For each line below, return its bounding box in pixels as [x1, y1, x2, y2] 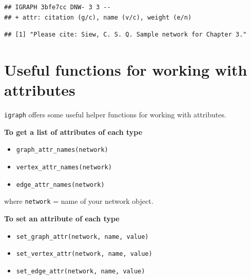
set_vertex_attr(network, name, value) [16, 250, 152, 258]
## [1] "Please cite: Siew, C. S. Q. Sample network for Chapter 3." [4, 31, 247, 39]
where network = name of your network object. [4, 196, 153, 206]
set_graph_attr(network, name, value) [16, 233, 149, 240]
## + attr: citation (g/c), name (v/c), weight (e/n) [4, 13, 192, 21]
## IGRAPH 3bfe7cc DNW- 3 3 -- [4, 4, 111, 11]
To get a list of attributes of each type [4, 126, 143, 137]
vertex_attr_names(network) [16, 164, 112, 171]
